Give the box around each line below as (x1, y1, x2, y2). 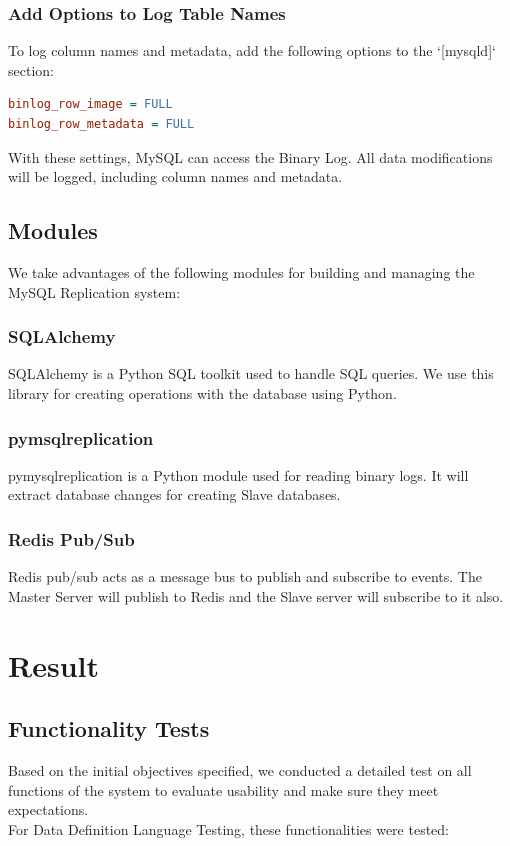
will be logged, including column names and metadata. (8, 166, 343, 187)
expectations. (8, 799, 89, 820)
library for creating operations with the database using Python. (8, 382, 397, 403)
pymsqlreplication (8, 425, 154, 450)
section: (8, 59, 54, 80)
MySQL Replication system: (8, 281, 181, 302)
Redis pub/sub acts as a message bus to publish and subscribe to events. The (8, 566, 482, 587)
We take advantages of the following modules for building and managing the (8, 261, 475, 282)
